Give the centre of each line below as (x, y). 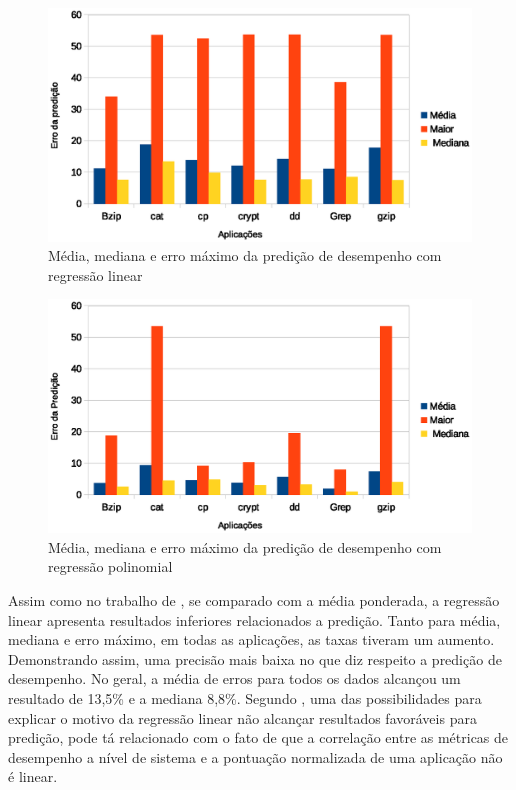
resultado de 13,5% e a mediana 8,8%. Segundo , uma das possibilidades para (245, 698)
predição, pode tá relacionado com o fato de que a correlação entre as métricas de (258, 737)
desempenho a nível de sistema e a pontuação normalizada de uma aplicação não (255, 756)
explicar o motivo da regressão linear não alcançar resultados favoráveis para (242, 717)
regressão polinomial (110, 566)
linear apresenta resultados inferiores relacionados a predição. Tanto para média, (254, 619)
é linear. (33, 776)
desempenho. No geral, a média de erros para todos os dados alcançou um (234, 678)
